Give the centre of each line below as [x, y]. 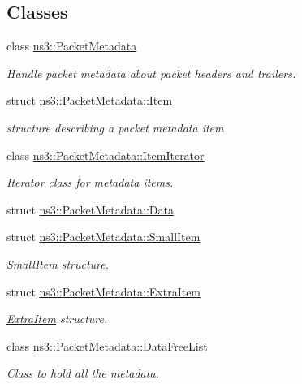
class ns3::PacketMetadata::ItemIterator [106, 155]
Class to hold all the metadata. [83, 373]
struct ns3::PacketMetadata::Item [90, 100]
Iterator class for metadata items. [90, 182]
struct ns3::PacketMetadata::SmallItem [104, 237]
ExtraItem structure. [57, 319]
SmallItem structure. [58, 263]
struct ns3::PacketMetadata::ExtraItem [104, 291]
